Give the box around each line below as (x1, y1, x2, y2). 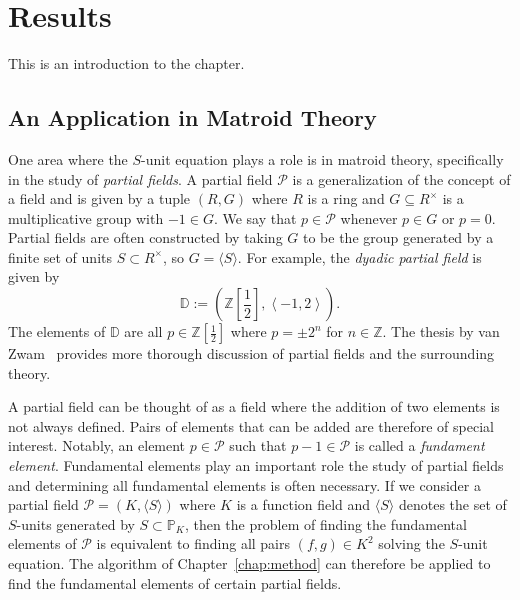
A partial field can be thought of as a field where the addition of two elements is (8, 396, 500, 417)
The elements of (8, 321, 106, 342)
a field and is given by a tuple (8, 188, 191, 209)
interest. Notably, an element (8, 435, 186, 456)
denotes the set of (398, 494, 507, 515)
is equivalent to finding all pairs (96, 533, 291, 554)
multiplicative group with (8, 207, 164, 228)
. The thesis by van (382, 321, 500, 342)
